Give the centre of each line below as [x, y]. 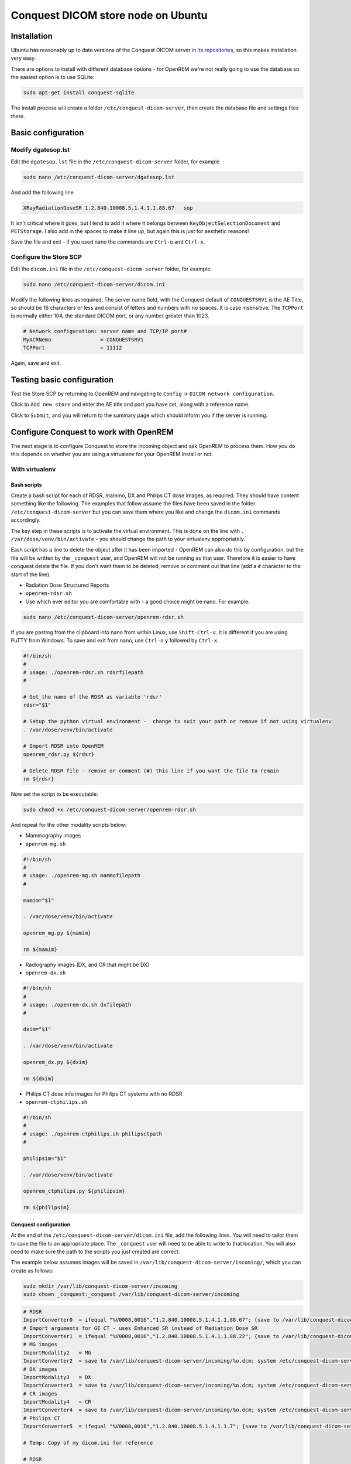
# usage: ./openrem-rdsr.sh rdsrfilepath [83, 672]
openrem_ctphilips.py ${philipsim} [74, 1191]
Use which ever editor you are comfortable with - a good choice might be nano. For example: [137, 601]
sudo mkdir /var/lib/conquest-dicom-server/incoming [100, 1286]
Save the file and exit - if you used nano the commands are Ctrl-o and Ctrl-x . [108, 242]
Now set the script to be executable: [55, 794]
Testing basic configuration [62, 380]
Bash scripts [26, 485]
